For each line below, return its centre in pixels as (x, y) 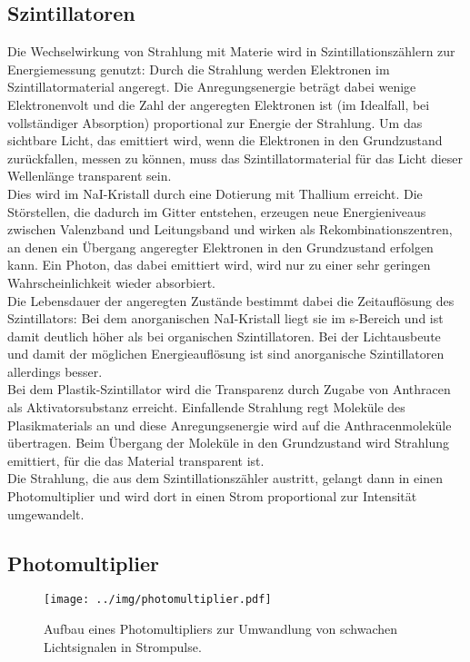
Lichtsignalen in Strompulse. (123, 646)
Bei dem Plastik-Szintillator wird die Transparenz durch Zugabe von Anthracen (229, 389)
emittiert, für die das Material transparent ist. (136, 460)
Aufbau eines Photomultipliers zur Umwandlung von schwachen (221, 629)
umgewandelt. (46, 514)
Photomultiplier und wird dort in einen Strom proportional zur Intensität (212, 496)
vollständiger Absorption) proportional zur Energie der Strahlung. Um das (215, 122)
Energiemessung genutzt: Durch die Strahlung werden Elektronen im (199, 69)
